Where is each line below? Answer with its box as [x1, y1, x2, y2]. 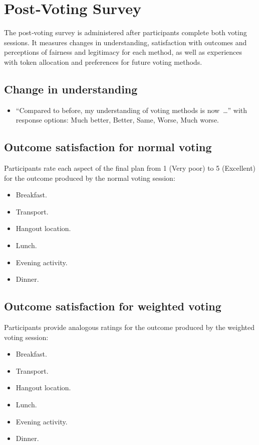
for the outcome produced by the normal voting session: [4, 172, 175, 183]
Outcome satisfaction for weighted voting [4, 298, 221, 314]
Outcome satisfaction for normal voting [4, 139, 212, 155]
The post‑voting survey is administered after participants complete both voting [4, 27, 247, 38]
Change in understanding [4, 81, 138, 96]
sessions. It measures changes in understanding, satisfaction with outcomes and [4, 37, 247, 47]
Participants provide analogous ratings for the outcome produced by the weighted [4, 322, 254, 332]
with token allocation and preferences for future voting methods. [4, 56, 202, 67]
